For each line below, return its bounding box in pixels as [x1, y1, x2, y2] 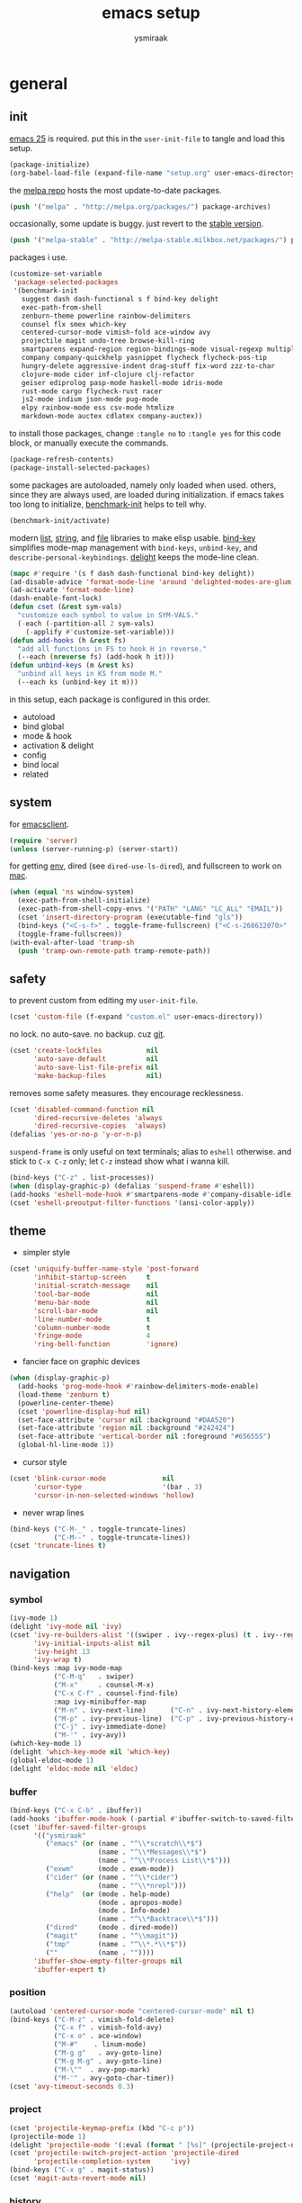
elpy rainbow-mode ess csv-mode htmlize [21, 403, 175, 412]
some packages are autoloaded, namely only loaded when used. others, [9, 480, 277, 490]
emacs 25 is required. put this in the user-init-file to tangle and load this [9, 133, 286, 144]
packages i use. [9, 252, 68, 263]
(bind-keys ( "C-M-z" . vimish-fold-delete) [9, 2015, 175, 2024]
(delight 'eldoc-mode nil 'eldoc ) [9, 1764, 139, 1773]
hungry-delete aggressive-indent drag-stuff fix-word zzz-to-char [21, 361, 276, 371]
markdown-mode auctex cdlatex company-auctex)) [21, 412, 203, 421]
